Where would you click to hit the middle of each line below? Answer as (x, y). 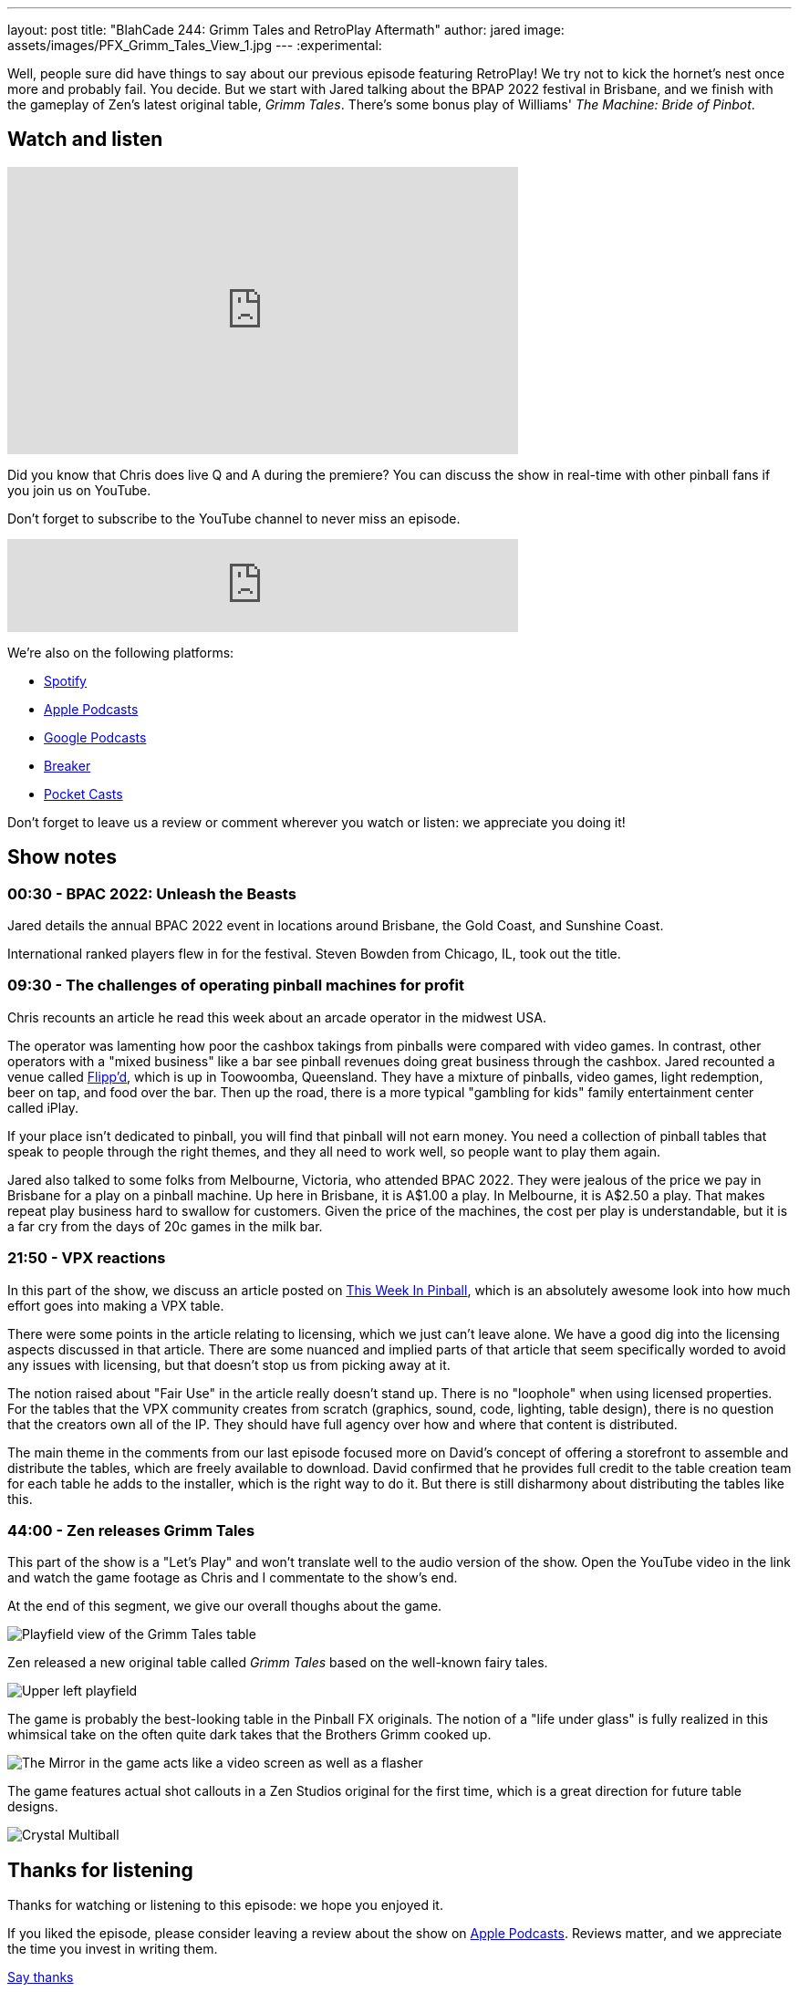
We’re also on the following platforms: (121, 652)
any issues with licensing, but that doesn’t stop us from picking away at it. (229, 1364)
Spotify (65, 680)
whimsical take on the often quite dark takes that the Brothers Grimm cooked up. (249, 1735)
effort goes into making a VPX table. (116, 1305)
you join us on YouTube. (79, 490)
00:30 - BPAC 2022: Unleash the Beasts (152, 893)
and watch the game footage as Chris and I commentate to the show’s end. (233, 1578)
